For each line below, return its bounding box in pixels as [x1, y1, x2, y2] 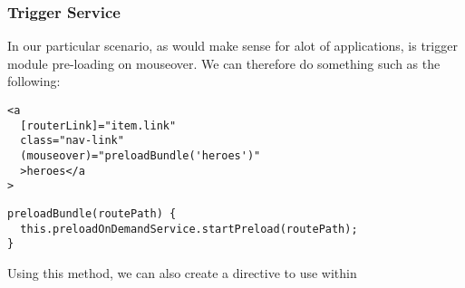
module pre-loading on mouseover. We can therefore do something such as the [7, 53, 441, 72]
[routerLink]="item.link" [20, 119, 177, 132]
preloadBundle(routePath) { [7, 206, 177, 220]
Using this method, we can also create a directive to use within [7, 263, 357, 282]
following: [7, 72, 61, 91]
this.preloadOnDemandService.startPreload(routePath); [20, 222, 358, 235]
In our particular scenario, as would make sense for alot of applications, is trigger [7, 36, 458, 55]
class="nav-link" [20, 134, 124, 148]
